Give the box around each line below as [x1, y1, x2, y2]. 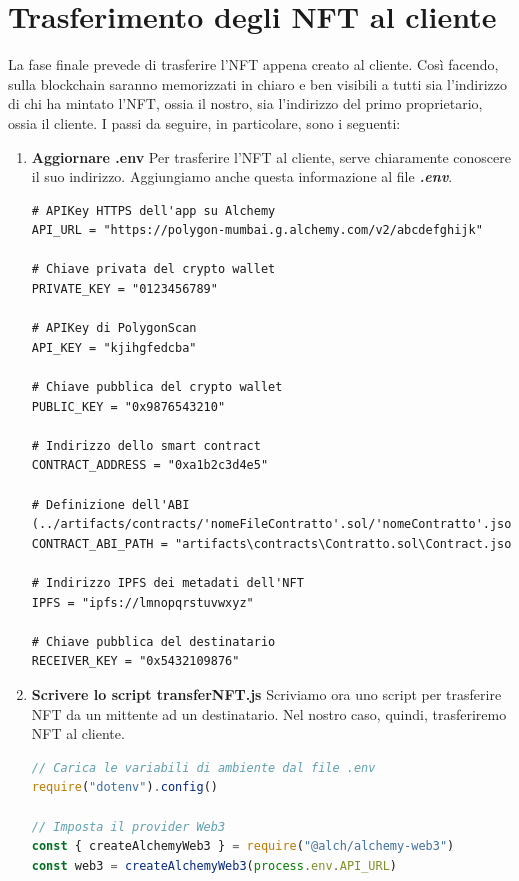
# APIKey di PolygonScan [31, 321, 197, 336]
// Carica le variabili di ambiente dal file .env [31, 760, 376, 775]
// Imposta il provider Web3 [31, 819, 226, 834]
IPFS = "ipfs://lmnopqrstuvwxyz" [31, 595, 254, 610]
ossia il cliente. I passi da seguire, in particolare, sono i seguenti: [8, 112, 401, 133]
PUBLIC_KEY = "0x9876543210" [31, 399, 226, 414]
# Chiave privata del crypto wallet [31, 262, 276, 277]
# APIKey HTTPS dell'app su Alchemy [31, 203, 276, 218]
